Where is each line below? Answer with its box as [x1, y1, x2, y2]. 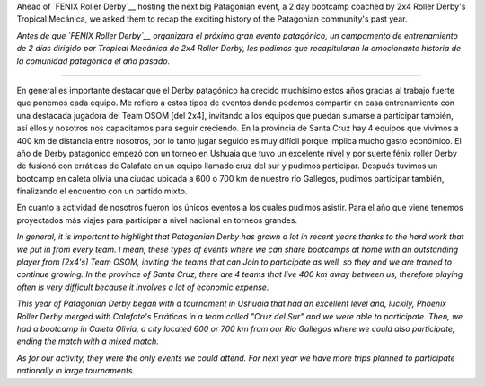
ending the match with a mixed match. [16, 336, 159, 346]
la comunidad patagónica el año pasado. [16, 55, 171, 67]
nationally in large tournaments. [16, 365, 135, 376]
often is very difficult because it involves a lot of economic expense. [16, 282, 269, 292]
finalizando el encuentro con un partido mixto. [16, 185, 188, 197]
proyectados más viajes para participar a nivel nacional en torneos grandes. [16, 214, 298, 225]
